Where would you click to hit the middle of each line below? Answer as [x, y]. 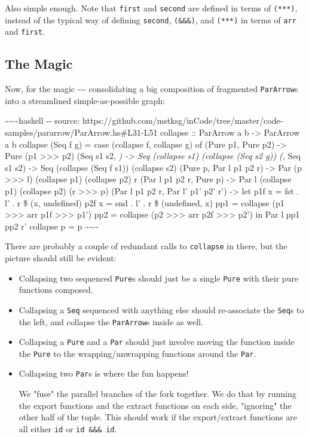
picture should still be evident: [61, 258]
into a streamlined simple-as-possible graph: [85, 100]
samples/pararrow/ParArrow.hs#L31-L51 [81, 132]
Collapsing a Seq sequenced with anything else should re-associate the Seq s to [161, 309]
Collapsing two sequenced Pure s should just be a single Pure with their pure [159, 278]
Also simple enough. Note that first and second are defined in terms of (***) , [151, 8]
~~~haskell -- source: [42, 120]
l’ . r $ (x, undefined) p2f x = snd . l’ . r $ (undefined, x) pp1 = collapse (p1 [145, 202]
